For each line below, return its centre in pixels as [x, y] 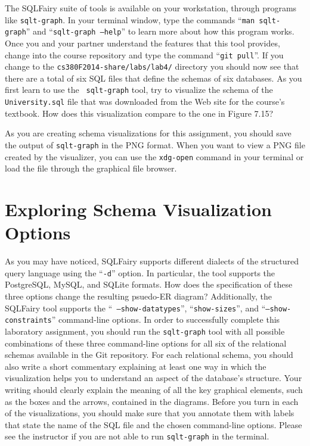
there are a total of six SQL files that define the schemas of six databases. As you [154, 78]
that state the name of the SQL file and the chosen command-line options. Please [154, 424]
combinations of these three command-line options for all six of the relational [146, 343]
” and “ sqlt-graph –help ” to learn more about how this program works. [160, 31]
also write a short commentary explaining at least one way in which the [136, 366]
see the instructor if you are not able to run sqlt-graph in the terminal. [137, 436]
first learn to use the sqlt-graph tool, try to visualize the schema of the [139, 90]
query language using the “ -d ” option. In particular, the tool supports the [140, 272]
